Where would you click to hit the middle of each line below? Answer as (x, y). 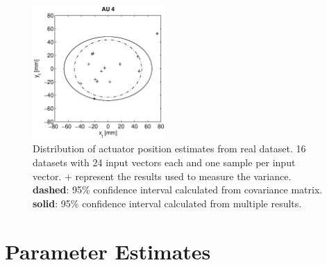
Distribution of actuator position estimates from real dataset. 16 (169, 148)
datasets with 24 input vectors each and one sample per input (164, 162)
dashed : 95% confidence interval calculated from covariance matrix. (178, 190)
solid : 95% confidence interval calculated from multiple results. (167, 203)
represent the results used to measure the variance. (183, 176)
